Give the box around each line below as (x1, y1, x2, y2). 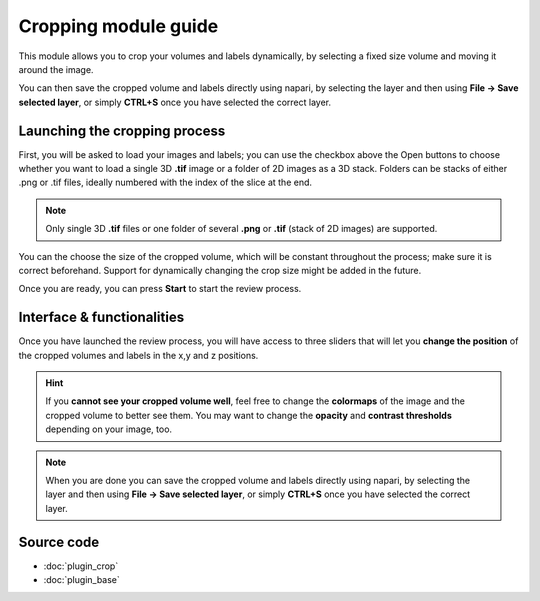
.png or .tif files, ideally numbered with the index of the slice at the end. (18, 176, 313, 189)
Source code (18, 533, 100, 550)
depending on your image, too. (45, 423, 173, 435)
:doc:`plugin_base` (43, 574, 120, 586)
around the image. (18, 63, 94, 75)
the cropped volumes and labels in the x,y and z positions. (18, 349, 259, 361)
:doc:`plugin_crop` (43, 560, 119, 572)
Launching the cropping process (18, 122, 226, 139)
